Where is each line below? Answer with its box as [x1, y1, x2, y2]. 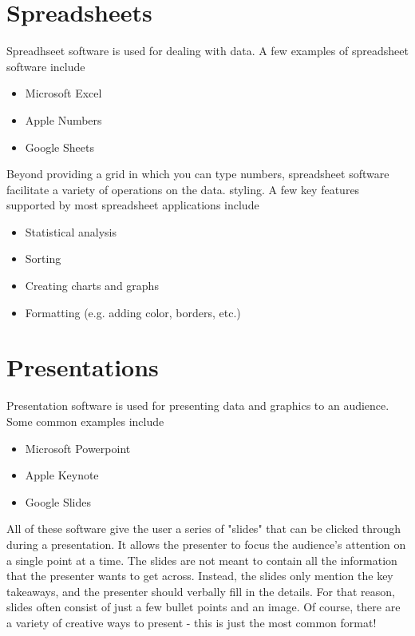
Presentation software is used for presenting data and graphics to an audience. [6, 397, 389, 414]
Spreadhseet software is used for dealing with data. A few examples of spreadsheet [6, 42, 409, 59]
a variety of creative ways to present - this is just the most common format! [6, 614, 377, 630]
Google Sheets [25, 138, 94, 155]
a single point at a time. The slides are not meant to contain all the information [6, 551, 397, 568]
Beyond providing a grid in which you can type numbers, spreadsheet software [6, 165, 389, 182]
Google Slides [25, 493, 92, 510]
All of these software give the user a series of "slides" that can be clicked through [6, 520, 401, 537]
